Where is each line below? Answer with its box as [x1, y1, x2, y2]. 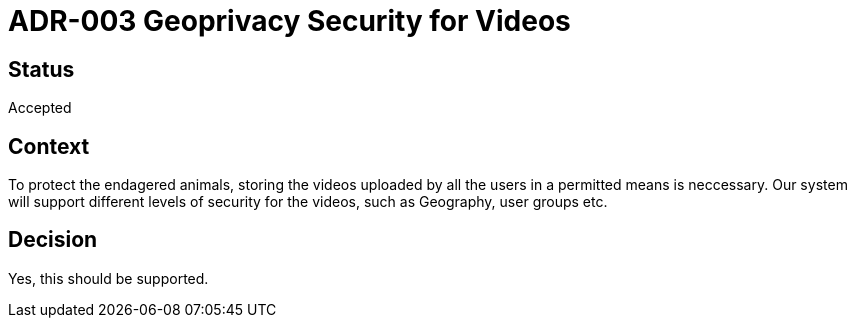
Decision [8, 227, 98, 253]
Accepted [8, 99, 72, 117]
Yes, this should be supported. [8, 269, 209, 287]
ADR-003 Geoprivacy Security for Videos [8, 4, 571, 38]
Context [8, 133, 90, 159]
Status [8, 56, 75, 82]
